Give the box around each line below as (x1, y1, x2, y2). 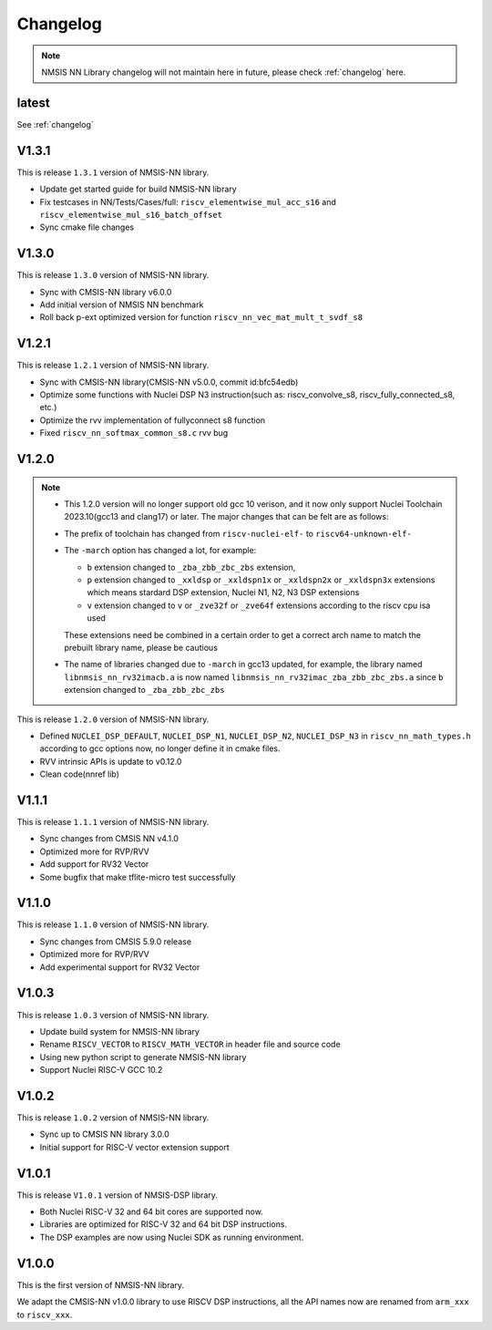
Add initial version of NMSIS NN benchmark (39, 299, 204, 310)
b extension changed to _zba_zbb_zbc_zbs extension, (87, 562, 296, 572)
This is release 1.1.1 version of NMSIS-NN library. (16, 816, 210, 827)
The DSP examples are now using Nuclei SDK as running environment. (39, 1232, 304, 1242)
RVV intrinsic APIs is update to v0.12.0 (39, 756, 182, 767)
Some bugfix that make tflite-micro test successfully (39, 871, 236, 882)
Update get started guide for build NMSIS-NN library (39, 183, 237, 195)
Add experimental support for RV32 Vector (39, 962, 200, 973)
